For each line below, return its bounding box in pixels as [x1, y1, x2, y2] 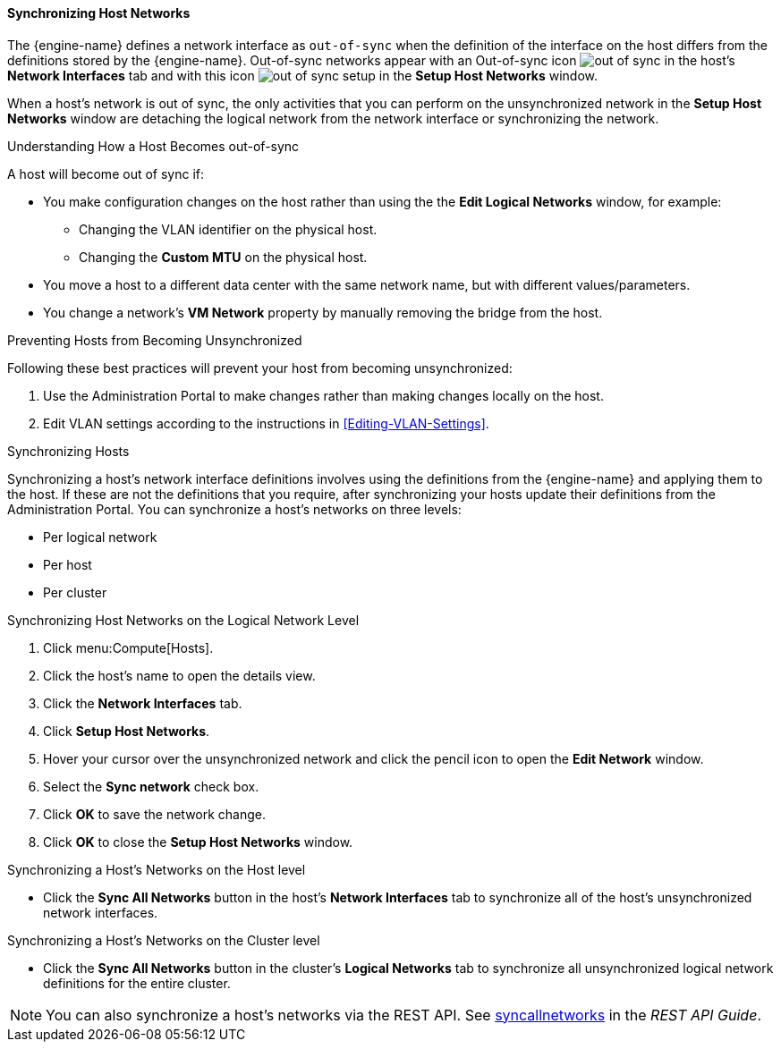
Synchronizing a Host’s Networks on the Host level [7, 861, 306, 877]
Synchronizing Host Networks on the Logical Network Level [7, 612, 360, 628]
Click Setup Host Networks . [43, 723, 210, 739]
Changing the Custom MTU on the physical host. [79, 249, 368, 265]
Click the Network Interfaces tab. [43, 695, 242, 711]
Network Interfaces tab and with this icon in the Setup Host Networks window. [7, 67, 598, 83]
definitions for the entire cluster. [43, 975, 231, 991]
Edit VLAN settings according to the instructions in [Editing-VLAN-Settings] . [43, 415, 489, 431]
